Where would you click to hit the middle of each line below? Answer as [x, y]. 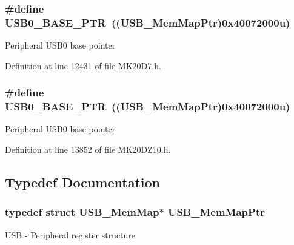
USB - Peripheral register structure [70, 234]
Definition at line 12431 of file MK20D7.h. [83, 65]
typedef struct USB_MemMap [82, 212]
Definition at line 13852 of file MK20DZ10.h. [88, 149]
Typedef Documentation [82, 182]
